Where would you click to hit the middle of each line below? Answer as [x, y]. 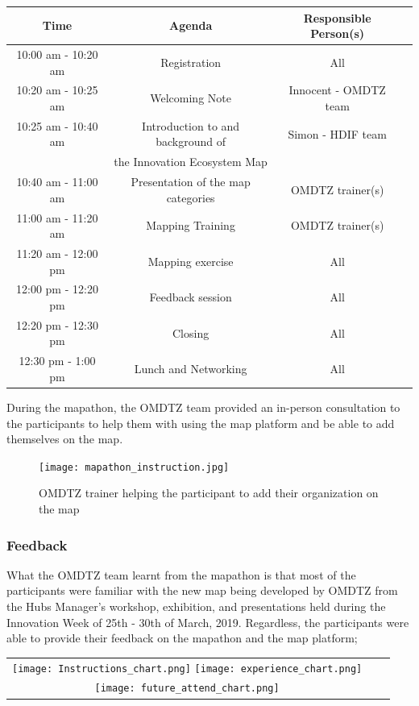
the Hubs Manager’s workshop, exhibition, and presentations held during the [196, 606]
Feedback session [191, 297]
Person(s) [338, 33]
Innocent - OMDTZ [337, 90]
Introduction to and [191, 125]
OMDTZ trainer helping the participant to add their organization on [209, 493]
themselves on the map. [65, 439]
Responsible [337, 17]
